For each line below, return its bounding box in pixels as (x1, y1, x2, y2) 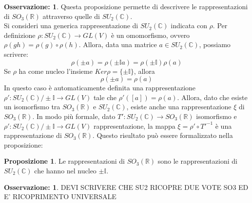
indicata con (171, 20, 207, 31)
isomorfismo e (196, 111, 237, 121)
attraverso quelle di (42, 11, 100, 21)
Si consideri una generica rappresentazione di (4, 20, 138, 31)
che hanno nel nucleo (34, 165, 97, 175)
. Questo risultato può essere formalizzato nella (92, 130, 233, 140)
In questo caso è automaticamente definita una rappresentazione (4, 83, 196, 93)
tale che (93, 92, 116, 102)
